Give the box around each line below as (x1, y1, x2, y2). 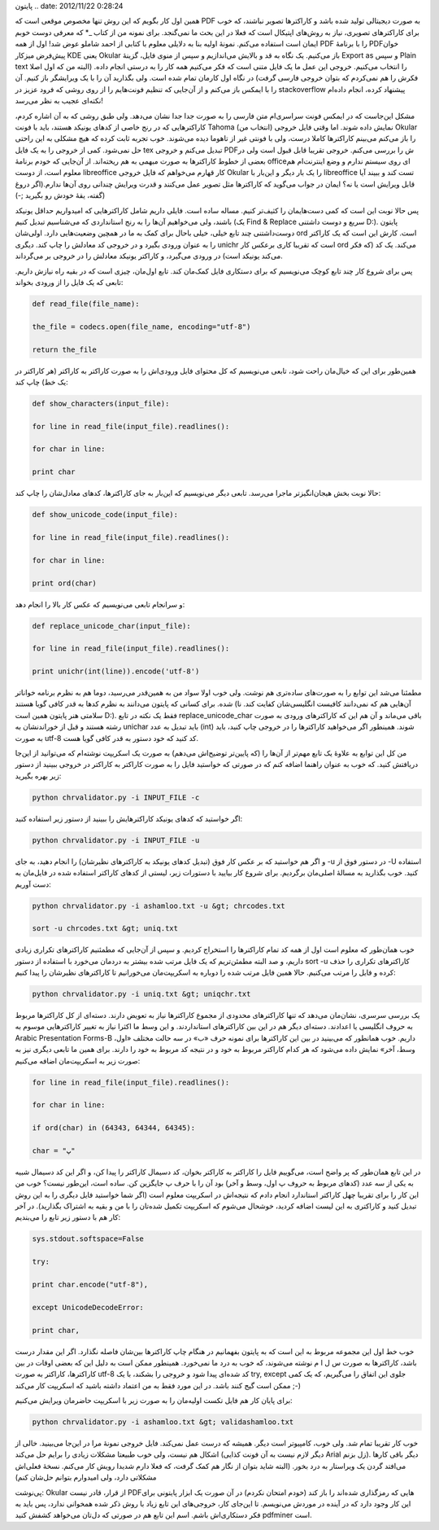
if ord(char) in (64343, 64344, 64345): (32, 1124, 195, 1133)
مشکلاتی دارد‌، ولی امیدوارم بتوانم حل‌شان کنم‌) (15, 1472, 157, 1482)
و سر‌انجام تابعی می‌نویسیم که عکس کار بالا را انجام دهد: (15, 599, 185, 609)
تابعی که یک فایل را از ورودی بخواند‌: (15, 277, 124, 287)
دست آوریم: (15, 879, 52, 889)
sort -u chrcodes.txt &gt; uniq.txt (32, 924, 179, 933)
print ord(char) (32, 578, 98, 588)
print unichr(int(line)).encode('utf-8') (32, 667, 200, 676)
